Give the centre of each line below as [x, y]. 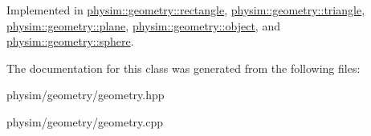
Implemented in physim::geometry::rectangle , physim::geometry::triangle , [186, 10]
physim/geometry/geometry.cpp [85, 121]
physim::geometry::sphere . [70, 41]
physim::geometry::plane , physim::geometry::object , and [143, 25]
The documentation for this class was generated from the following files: [183, 68]
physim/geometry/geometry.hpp [86, 95]
